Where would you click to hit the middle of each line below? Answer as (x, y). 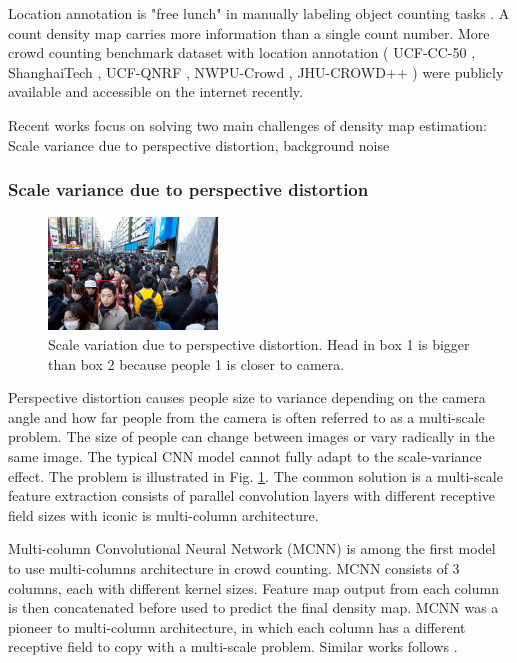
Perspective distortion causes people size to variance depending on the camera (247, 397)
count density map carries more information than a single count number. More (249, 32)
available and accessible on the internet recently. (155, 91)
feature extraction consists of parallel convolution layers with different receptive (252, 495)
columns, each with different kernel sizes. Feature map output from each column (253, 587)
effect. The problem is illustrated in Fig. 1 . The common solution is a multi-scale (255, 475)
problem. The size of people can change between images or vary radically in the (251, 436)
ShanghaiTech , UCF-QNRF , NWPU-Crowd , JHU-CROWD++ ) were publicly (256, 71)
